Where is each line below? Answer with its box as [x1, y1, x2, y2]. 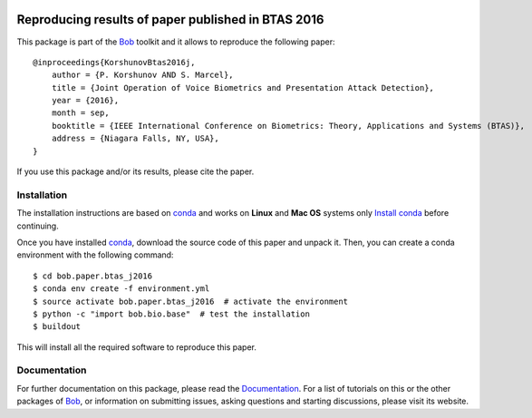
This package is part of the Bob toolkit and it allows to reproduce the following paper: [16, 36, 335, 47]
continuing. [16, 220, 59, 231]
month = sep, [51, 108, 110, 118]
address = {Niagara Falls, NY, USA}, [51, 133, 219, 144]
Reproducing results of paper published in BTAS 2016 [16, 12, 324, 27]
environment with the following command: [16, 249, 174, 260]
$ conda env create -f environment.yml [33, 284, 210, 294]
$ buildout [33, 322, 82, 332]
